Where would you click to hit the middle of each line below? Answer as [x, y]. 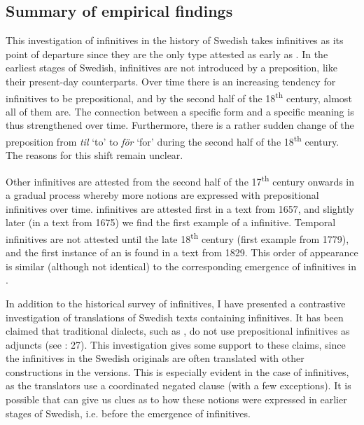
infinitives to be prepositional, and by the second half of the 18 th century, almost [179, 97]
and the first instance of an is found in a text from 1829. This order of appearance [182, 252]
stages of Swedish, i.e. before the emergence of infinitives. [128, 413]
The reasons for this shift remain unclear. [94, 155]
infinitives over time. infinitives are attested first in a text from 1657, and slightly [180, 208]
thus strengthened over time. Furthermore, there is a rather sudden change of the [180, 125]
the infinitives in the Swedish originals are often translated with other [155, 358]
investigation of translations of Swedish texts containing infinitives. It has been [175, 317]
